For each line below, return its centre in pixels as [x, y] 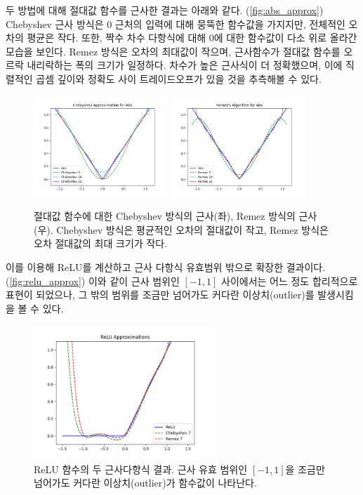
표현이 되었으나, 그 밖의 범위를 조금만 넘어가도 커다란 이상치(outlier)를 [160, 295]
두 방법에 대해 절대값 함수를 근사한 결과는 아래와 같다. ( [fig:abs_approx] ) [165, 10]
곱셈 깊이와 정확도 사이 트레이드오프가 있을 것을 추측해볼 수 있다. [179, 78]
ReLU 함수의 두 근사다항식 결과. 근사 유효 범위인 [141, 469]
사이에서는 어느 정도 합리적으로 [290, 280]
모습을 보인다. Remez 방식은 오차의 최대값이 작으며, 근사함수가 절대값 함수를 [173, 51]
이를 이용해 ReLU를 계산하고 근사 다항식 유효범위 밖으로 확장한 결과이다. [166, 267]
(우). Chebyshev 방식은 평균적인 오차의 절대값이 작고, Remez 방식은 [181, 229]
